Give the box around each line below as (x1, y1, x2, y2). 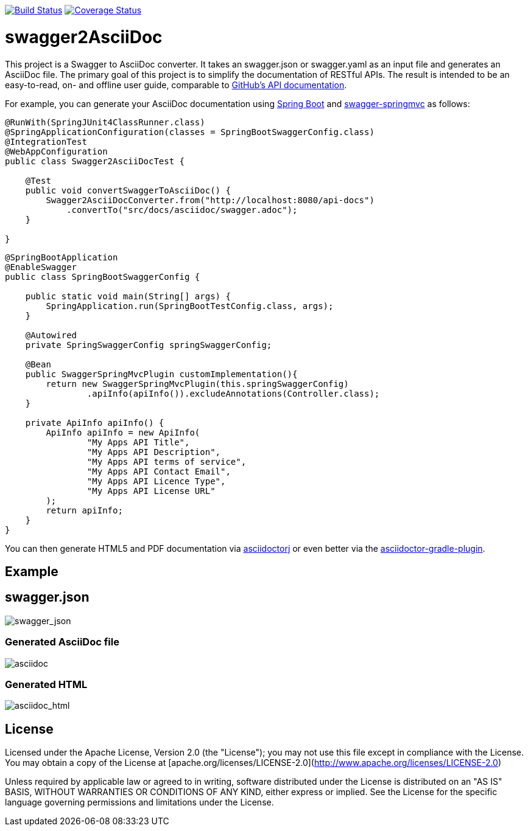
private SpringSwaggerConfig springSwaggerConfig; (25, 339, 272, 350)
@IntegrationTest (5, 136, 87, 147)
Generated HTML (5, 678, 88, 690)
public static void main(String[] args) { (25, 291, 231, 301)
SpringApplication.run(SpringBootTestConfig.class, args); (46, 301, 334, 311)
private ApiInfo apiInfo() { (25, 417, 164, 428)
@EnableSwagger (5, 262, 77, 272)
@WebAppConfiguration (5, 146, 108, 156)
